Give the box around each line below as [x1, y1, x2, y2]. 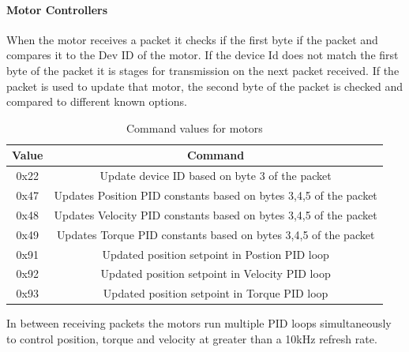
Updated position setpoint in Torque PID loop [103, 285, 328, 301]
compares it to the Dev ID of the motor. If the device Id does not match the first [6, 47, 399, 63]
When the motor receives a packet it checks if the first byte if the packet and [6, 31, 378, 47]
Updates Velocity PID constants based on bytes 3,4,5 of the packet [54, 206, 377, 223]
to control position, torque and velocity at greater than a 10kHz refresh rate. [6, 330, 377, 346]
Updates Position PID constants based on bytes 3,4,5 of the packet [54, 187, 377, 204]
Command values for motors [126, 119, 263, 136]
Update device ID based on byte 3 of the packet [99, 167, 332, 184]
